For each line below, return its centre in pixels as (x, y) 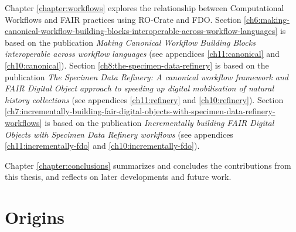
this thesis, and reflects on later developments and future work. (118, 177)
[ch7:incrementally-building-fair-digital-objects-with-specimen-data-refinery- (140, 111)
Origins (35, 217)
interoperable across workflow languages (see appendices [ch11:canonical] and (142, 54)
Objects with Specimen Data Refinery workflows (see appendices (119, 134)
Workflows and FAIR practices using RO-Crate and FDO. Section (123, 19)
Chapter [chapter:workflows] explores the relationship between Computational (144, 8)
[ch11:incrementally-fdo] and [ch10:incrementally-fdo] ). (102, 146)
